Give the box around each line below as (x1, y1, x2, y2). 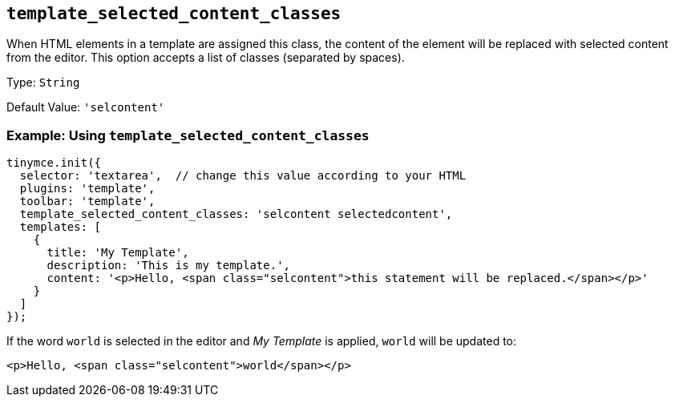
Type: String (6, 75, 80, 90)
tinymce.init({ (6, 156, 102, 170)
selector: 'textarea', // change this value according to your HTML (19, 169, 467, 183)
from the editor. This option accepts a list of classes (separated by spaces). (6, 50, 405, 65)
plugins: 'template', (19, 182, 156, 195)
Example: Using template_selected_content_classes (6, 127, 370, 143)
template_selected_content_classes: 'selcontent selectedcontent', (19, 208, 453, 221)
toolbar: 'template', (19, 195, 156, 208)
